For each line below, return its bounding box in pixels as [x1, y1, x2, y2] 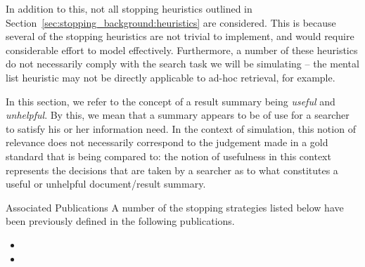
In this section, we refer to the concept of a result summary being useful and [6, 93, 335, 108]
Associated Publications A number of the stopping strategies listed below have [6, 200, 344, 214]
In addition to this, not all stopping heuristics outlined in [6, 1, 252, 15]
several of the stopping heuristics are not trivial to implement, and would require [6, 29, 354, 44]
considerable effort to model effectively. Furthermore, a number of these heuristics [6, 42, 358, 57]
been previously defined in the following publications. [6, 214, 235, 228]
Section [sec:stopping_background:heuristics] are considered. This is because [6, 15, 336, 30]
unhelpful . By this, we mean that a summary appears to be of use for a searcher [6, 108, 350, 122]
